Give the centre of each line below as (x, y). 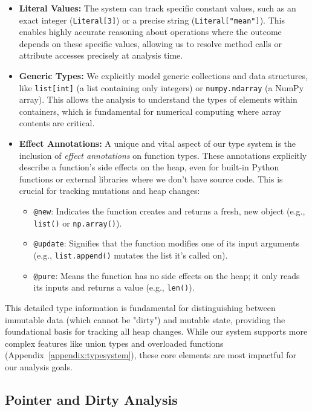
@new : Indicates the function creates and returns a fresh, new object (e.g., (169, 211)
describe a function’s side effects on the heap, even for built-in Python (149, 167)
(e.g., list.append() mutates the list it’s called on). (131, 255)
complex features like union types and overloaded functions (114, 343)
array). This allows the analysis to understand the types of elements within (158, 99)
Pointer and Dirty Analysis (91, 399)
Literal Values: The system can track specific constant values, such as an (158, 8)
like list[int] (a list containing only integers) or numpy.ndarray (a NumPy (161, 87)
